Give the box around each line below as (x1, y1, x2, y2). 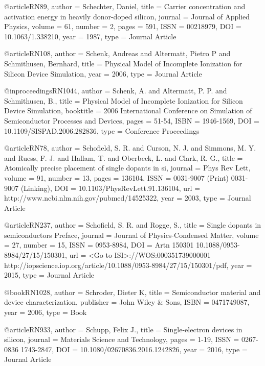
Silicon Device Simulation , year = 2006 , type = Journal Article (4, 68, 202, 79)
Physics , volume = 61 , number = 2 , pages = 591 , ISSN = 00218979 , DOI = (4, 21, 241, 32)
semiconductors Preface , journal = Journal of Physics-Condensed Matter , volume (4, 229, 259, 240)
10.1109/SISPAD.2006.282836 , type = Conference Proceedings (4, 125, 200, 136)
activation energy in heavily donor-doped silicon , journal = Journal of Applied (4, 11, 250, 21)
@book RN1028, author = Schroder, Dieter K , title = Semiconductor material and (4, 286, 261, 297)
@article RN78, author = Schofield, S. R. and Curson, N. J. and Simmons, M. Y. (4, 142, 256, 153)
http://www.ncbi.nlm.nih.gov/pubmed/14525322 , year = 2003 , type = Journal (4, 192, 251, 203)
